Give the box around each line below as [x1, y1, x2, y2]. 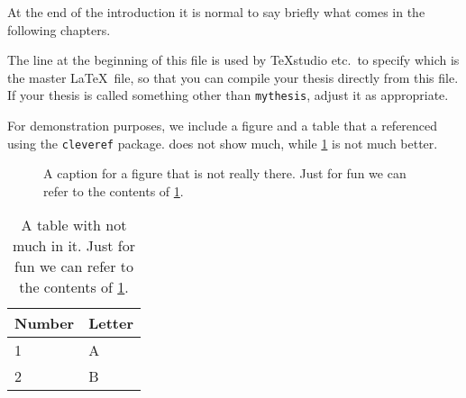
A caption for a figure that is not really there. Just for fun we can [43, 164, 407, 183]
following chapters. [7, 20, 111, 39]
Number [14, 312, 75, 334]
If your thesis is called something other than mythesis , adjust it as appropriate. [7, 86, 449, 104]
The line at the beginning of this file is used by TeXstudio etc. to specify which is [7, 50, 460, 69]
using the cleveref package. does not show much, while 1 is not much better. [7, 133, 438, 152]
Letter [88, 312, 134, 334]
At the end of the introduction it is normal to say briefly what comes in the [7, 3, 425, 21]
